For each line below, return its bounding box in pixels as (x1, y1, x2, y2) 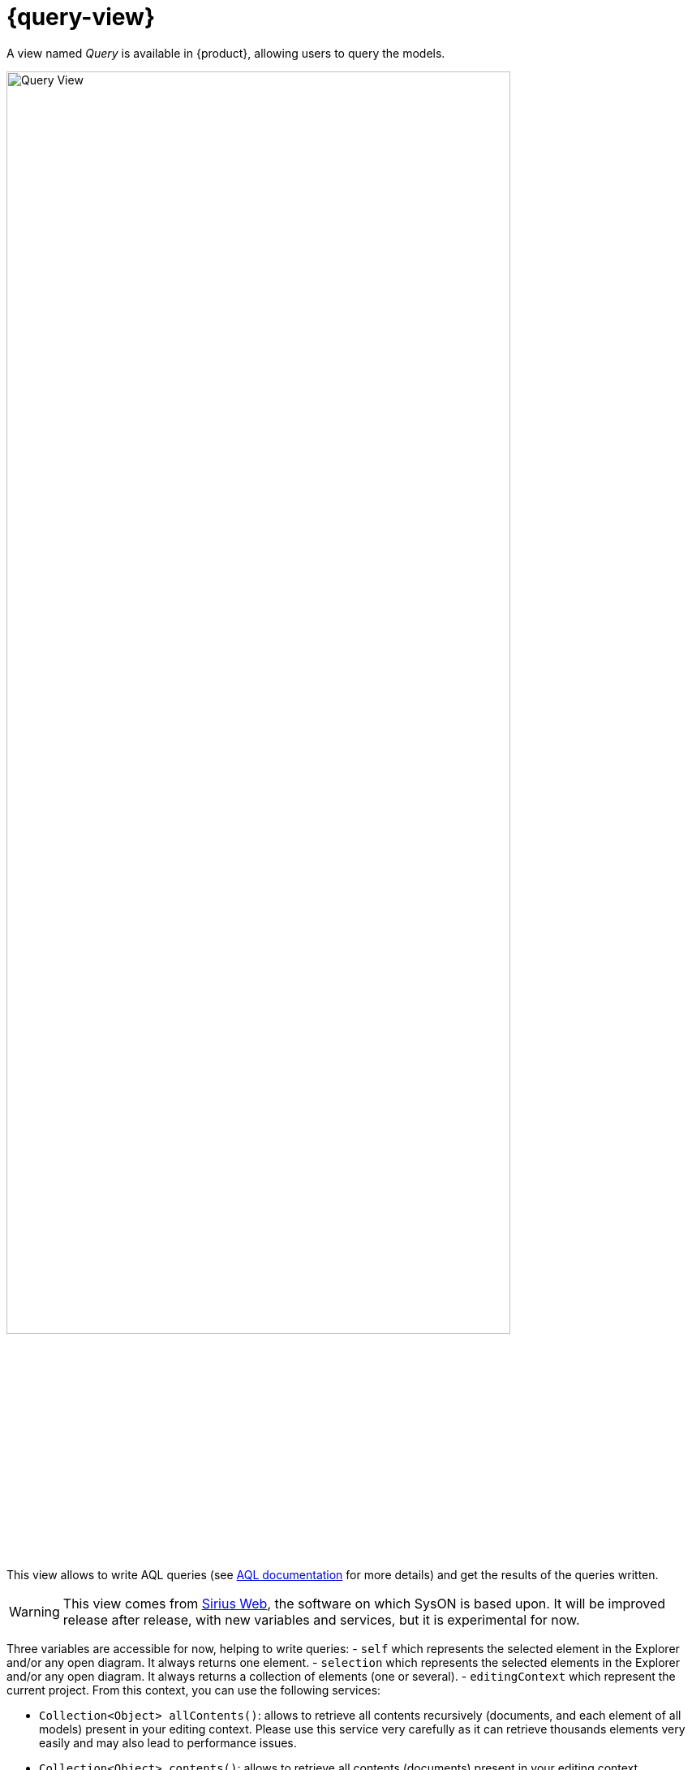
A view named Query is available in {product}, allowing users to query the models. (6, 45, 445, 60)
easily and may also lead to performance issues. (39, 1735, 297, 1750)
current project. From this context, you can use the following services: (6, 1682, 381, 1697)
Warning (9, 1603, 60, 1620)
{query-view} (6, 3, 156, 31)
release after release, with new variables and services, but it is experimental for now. (62, 1611, 580, 1628)
